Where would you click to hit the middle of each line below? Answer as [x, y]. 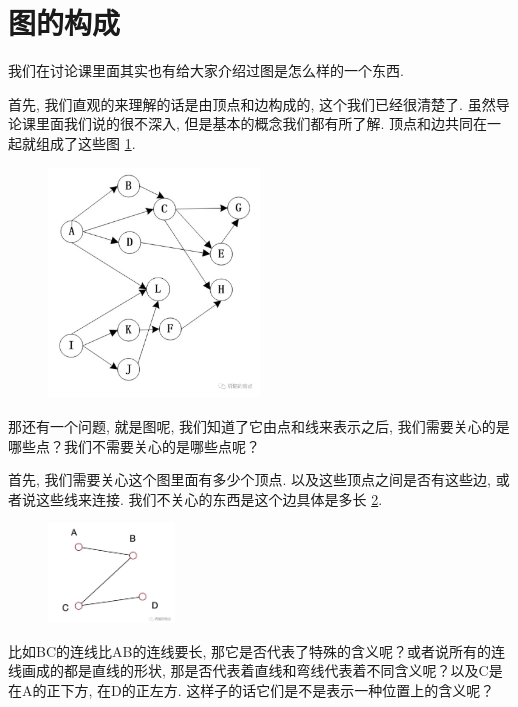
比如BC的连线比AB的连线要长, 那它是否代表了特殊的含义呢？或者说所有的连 [256, 650]
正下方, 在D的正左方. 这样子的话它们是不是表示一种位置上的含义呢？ [270, 689]
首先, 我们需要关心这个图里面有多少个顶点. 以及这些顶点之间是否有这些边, [249, 479]
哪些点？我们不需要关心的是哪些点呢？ [134, 445]
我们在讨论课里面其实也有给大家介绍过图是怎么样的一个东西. [206, 70]
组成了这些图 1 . [85, 142]
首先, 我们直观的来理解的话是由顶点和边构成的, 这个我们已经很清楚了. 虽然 [252, 103]
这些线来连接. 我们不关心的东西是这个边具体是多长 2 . [209, 498]
